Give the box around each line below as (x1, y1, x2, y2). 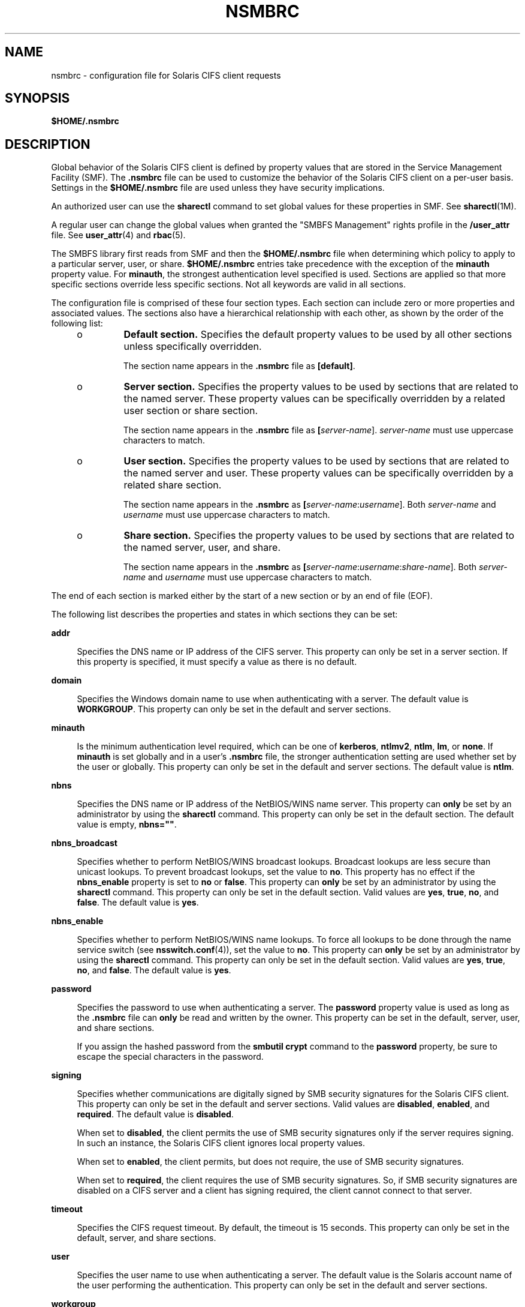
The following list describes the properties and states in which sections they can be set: (51, 609, 398, 620)
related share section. (123, 479, 222, 491)
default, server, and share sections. (77, 1233, 216, 1243)
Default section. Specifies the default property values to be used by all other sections (123, 328, 512, 341)
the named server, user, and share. (123, 541, 281, 554)
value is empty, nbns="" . (77, 819, 177, 830)
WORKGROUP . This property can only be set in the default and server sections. (77, 704, 391, 715)
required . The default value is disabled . (77, 1109, 234, 1120)
